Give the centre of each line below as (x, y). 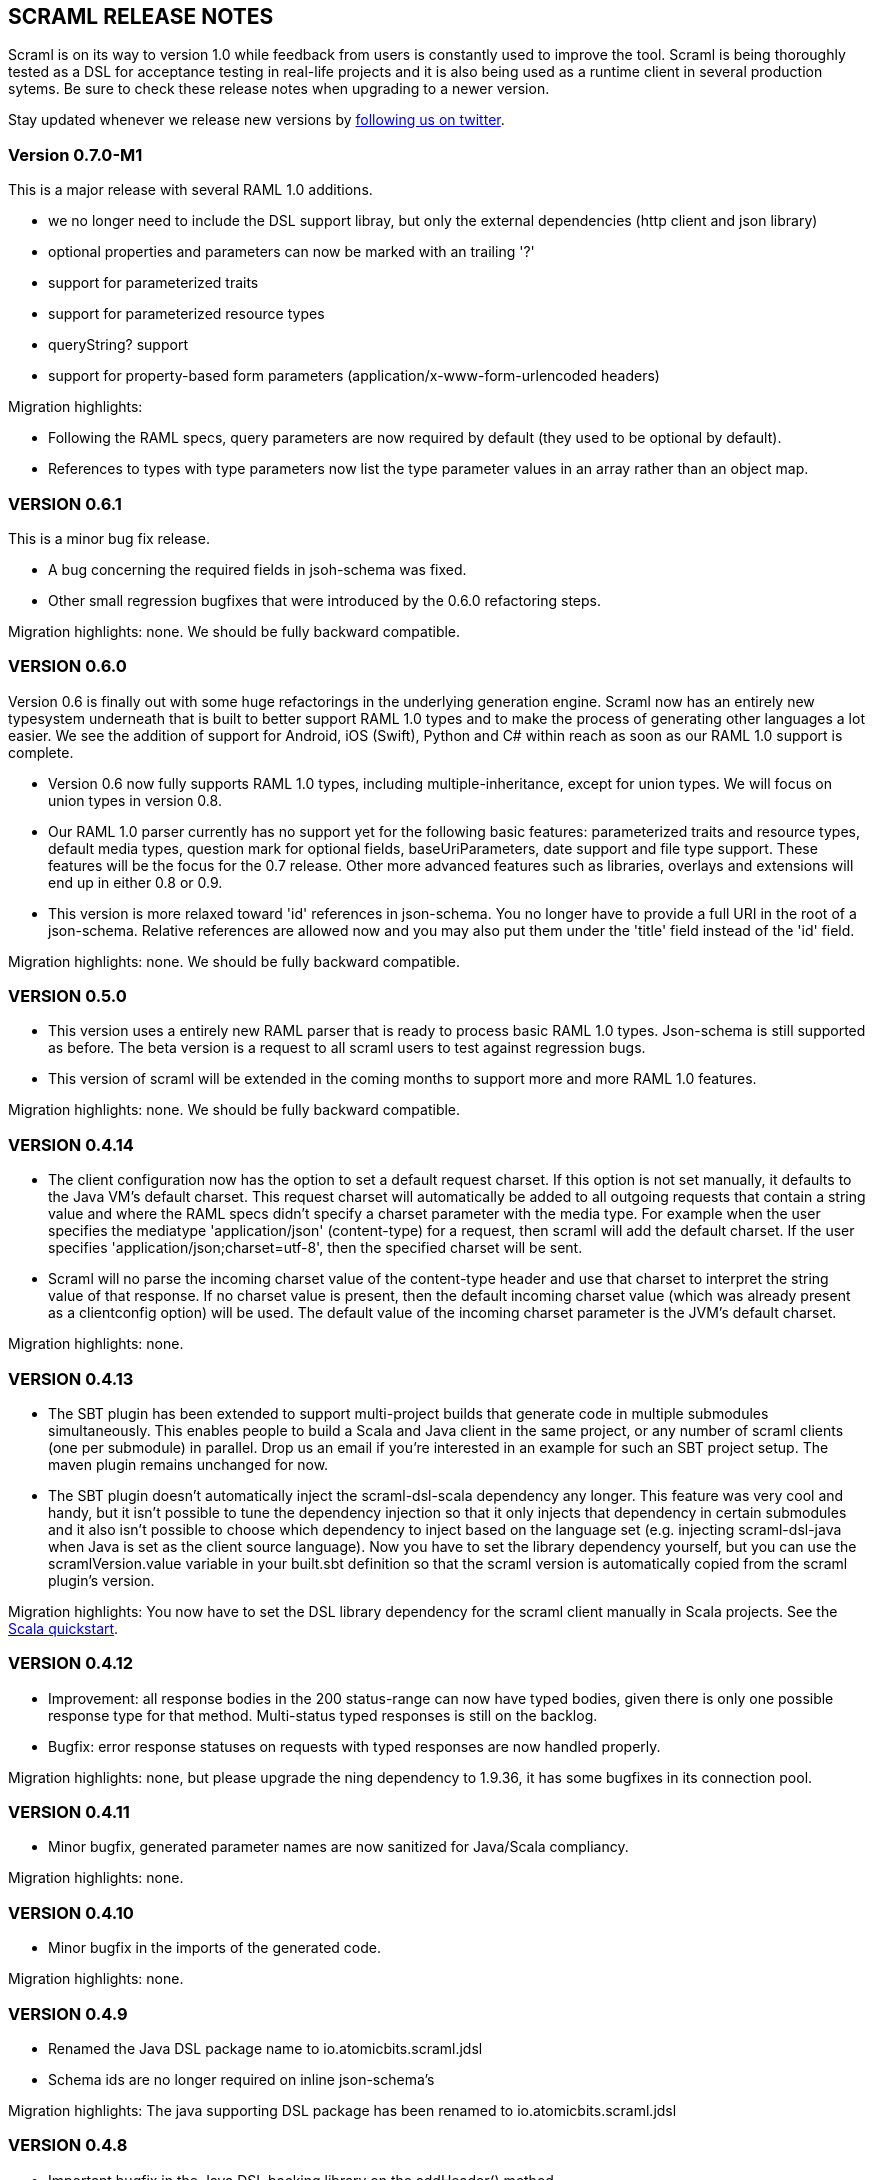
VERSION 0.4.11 (69, 1812)
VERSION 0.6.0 (67, 666)
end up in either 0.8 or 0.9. (135, 882)
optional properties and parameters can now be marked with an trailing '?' (291, 252)
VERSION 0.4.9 (68, 2013)
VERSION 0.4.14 (71, 1144)
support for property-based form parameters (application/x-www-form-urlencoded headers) (354, 376)
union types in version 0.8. (135, 800)
